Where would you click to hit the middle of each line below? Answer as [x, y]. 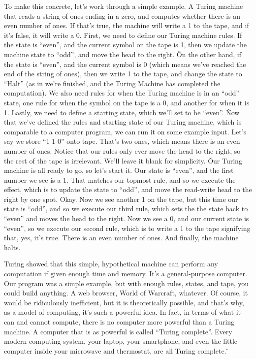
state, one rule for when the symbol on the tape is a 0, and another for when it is [127, 102]
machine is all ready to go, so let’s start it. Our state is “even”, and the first [119, 170]
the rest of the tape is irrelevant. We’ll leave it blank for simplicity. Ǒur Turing [123, 160]
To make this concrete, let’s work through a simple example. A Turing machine [124, 6]
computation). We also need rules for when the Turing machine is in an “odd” [122, 93]
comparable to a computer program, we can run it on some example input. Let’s [125, 131]
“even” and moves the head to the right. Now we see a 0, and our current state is [127, 218]
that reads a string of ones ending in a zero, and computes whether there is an [122, 16]
